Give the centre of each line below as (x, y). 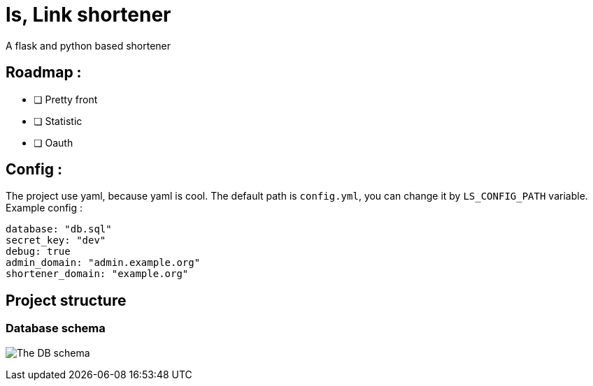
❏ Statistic (58, 121)
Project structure (66, 300)
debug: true (38, 252)
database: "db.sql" (59, 229)
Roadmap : (44, 73)
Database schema (56, 328)
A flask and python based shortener (88, 45)
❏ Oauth (53, 142)
